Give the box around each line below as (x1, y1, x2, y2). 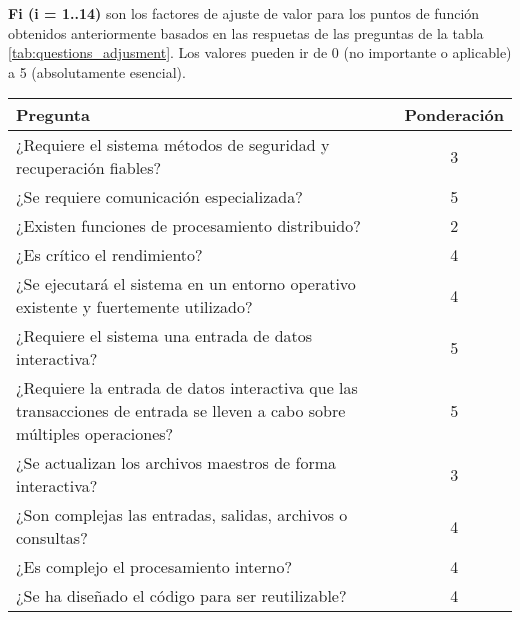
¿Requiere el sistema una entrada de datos (16, 324, 313, 348)
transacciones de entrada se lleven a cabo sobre (16, 399, 346, 423)
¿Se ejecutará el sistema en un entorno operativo (16, 272, 356, 296)
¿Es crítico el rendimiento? (16, 243, 203, 267)
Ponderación (404, 103, 504, 127)
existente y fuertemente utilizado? (16, 295, 253, 319)
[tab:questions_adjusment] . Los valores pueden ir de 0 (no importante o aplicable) (8, 42, 512, 63)
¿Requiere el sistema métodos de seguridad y (16, 133, 330, 157)
